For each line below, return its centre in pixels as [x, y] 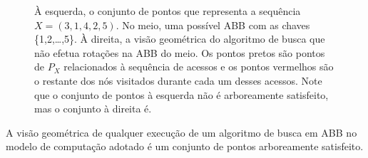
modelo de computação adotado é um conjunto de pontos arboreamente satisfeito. [185, 146]
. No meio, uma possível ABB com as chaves [213, 25]
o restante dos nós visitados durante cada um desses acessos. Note [178, 80]
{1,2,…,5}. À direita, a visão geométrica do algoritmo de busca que [180, 39]
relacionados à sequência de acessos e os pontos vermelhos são [199, 67]
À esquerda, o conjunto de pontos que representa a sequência [168, 11]
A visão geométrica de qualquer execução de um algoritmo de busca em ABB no [182, 132]
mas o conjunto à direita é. [93, 109]
